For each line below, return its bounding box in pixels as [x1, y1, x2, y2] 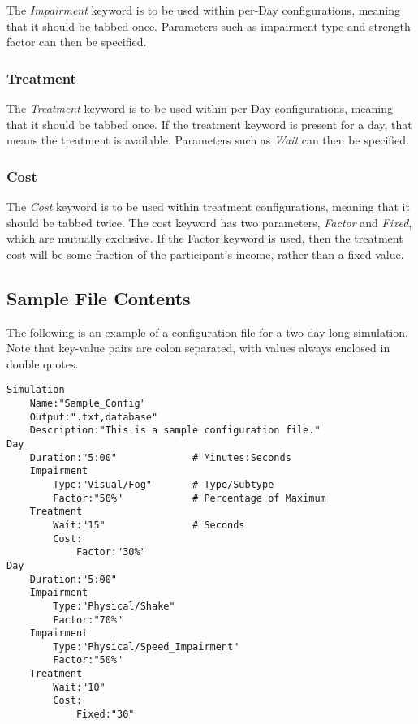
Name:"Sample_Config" [29, 398, 146, 410]
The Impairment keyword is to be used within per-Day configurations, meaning [6, 2, 401, 18]
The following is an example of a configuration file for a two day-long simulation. [6, 323, 408, 340]
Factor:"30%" [75, 546, 146, 558]
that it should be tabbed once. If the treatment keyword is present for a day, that [6, 115, 412, 132]
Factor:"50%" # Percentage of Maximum [53, 492, 326, 504]
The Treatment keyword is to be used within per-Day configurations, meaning [6, 100, 394, 116]
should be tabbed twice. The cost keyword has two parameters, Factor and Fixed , [6, 213, 412, 231]
